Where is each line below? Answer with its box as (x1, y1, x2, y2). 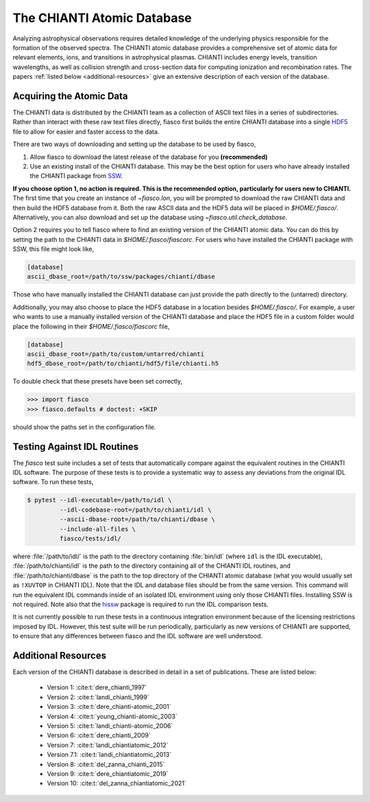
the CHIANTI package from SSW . (29, 172, 123, 180)
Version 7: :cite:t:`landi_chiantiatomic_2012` (47, 740, 169, 749)
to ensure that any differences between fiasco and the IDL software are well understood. (12, 632, 263, 640)
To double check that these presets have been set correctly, (12, 377, 183, 386)
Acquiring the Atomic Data (12, 90, 128, 102)
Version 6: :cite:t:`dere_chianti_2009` (47, 731, 151, 740)
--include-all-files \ (59, 525, 136, 533)
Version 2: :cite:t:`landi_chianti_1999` (47, 692, 150, 701)
